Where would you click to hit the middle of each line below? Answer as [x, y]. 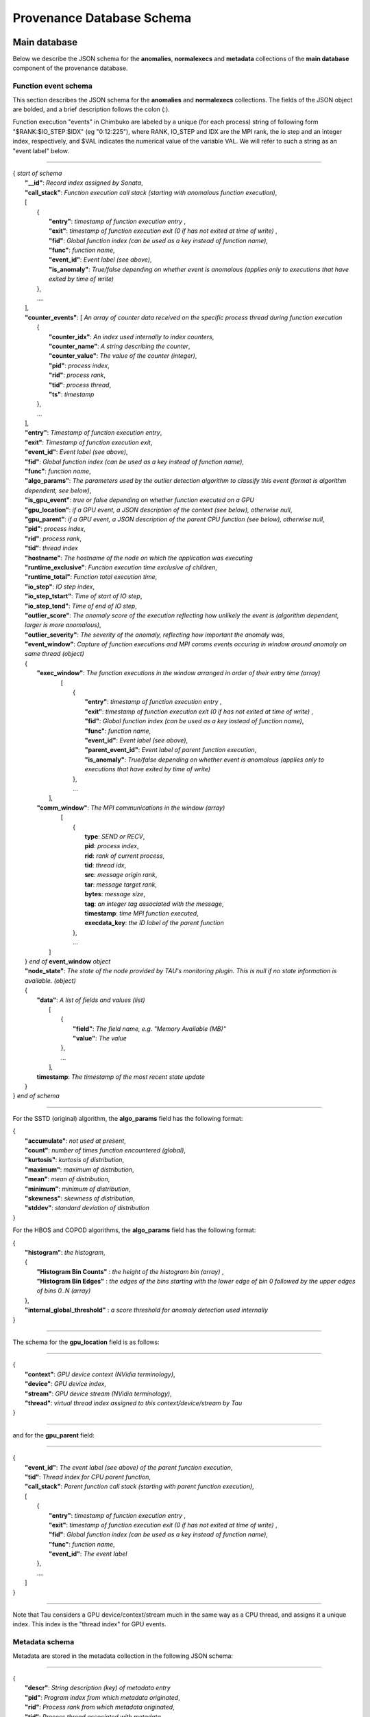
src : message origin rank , [121, 875]
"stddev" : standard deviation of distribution [87, 1208]
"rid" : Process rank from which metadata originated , [100, 1707]
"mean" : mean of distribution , [67, 1179]
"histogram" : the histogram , [65, 1252]
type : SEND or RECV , [115, 836]
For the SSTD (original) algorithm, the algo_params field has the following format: [128, 1118]
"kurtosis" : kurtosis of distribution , [75, 1160]
